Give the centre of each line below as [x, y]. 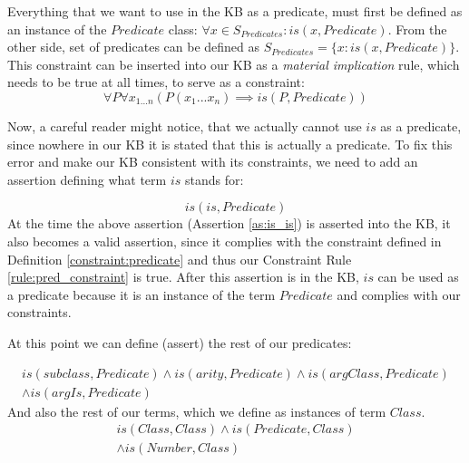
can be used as [418, 277]
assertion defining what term [87, 179]
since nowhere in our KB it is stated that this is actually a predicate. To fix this [230, 144]
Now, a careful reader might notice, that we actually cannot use [185, 125]
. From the [417, 29]
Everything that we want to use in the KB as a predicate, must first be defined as [235, 11]
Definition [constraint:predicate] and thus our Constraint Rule [180, 259]
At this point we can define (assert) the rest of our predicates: [180, 342]
